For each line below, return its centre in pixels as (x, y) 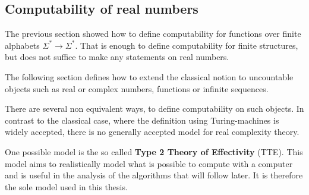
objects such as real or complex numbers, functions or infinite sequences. (137, 88)
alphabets (22, 45)
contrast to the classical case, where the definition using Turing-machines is (142, 120)
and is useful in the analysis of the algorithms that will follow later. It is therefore (154, 175)
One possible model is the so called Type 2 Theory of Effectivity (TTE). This (154, 151)
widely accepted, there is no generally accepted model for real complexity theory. (152, 132)
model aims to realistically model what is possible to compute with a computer (149, 163)
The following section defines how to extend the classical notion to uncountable (149, 76)
